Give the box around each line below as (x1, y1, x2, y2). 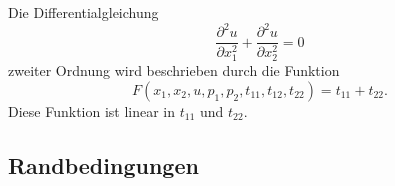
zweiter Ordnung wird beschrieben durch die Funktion (8, 60, 340, 81)
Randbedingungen (8, 149, 199, 180)
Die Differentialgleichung (8, 2, 159, 22)
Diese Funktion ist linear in (8, 100, 176, 121)
